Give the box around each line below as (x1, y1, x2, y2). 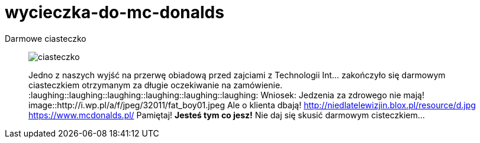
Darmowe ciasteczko (5, 33, 86, 44)
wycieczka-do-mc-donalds (5, 2, 224, 22)
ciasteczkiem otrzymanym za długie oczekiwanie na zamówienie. (28, 79, 283, 90)
